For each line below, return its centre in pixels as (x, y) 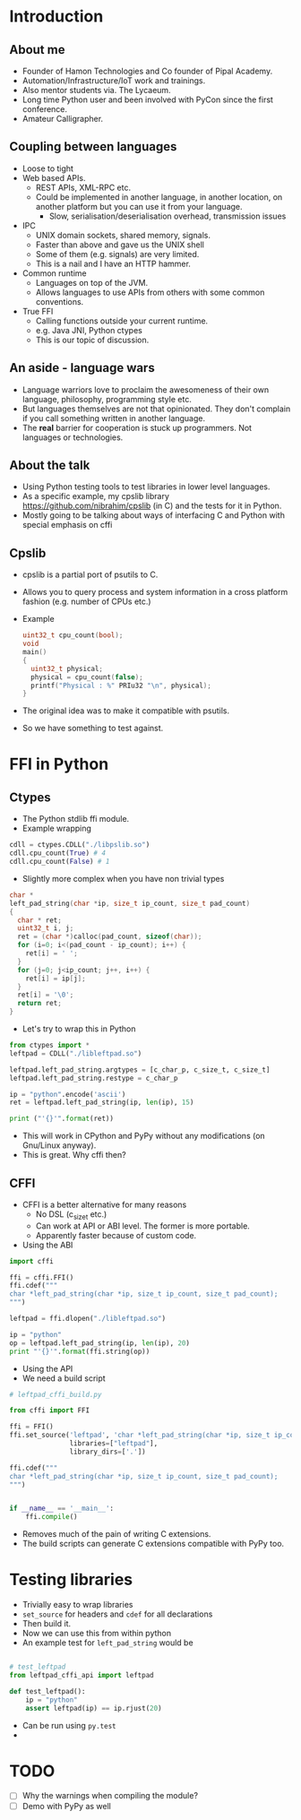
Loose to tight (48, 168)
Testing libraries (71, 1580)
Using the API (47, 1368)
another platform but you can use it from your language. (139, 206)
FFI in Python (59, 764)
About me (37, 50)
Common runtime (54, 273)
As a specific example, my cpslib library (96, 496)
